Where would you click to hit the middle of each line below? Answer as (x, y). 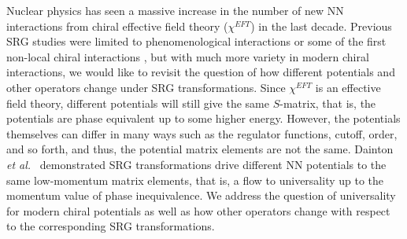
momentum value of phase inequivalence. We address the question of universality (201, 195)
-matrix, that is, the (328, 103)
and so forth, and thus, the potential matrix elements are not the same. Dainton (200, 149)
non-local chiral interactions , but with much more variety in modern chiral (188, 56)
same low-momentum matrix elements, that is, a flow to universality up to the (195, 180)
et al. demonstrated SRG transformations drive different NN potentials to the (196, 164)
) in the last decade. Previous (321, 26)
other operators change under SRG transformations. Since (146, 87)
